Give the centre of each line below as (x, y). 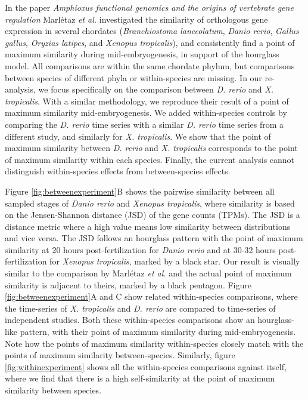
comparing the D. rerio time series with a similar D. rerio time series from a (144, 124)
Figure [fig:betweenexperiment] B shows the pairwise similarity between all (140, 191)
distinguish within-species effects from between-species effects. (118, 171)
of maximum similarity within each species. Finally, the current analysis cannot (150, 159)
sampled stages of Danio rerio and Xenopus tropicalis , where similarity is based (150, 203)
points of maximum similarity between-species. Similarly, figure (120, 355)
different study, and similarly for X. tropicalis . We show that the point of (138, 136)
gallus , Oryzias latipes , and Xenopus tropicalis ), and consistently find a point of (150, 42)
